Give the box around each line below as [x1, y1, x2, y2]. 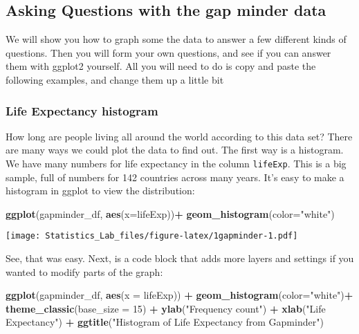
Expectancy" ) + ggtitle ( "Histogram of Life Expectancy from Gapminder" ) [6, 315, 324, 329]
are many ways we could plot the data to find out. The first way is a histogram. [6, 142, 344, 157]
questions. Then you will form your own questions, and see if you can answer [6, 45, 331, 59]
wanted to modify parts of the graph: [6, 264, 163, 279]
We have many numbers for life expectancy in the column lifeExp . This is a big [6, 156, 347, 170]
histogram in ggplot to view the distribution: [6, 183, 195, 198]
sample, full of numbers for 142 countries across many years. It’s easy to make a [6, 169, 344, 184]
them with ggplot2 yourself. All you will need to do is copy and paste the [6, 59, 316, 73]
